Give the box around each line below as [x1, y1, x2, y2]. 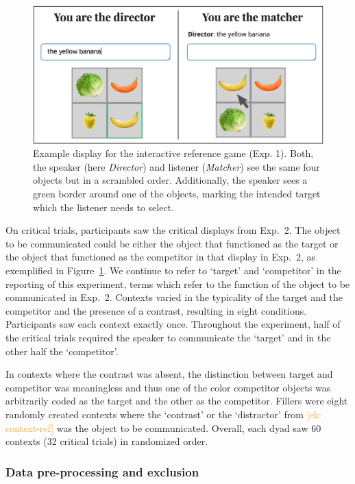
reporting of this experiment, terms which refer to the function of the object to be [5, 276, 350, 291]
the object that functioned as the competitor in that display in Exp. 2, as [5, 250, 316, 264]
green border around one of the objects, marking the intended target [33, 186, 321, 201]
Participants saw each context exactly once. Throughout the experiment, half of [5, 317, 341, 331]
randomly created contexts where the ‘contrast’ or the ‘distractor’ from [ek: [5, 407, 321, 421]
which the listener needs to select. [33, 199, 174, 214]
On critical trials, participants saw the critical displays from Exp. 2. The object [5, 223, 341, 237]
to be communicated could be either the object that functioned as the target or [5, 236, 339, 250]
